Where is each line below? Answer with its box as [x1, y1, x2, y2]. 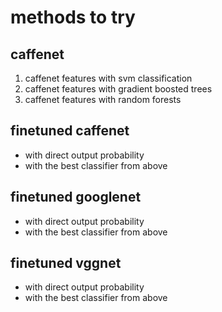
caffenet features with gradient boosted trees [24, 83, 213, 95]
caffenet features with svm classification [24, 72, 193, 84]
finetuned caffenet [10, 122, 130, 140]
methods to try [10, 6, 136, 29]
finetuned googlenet [10, 189, 142, 206]
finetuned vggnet [10, 255, 122, 272]
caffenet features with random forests [24, 94, 182, 105]
